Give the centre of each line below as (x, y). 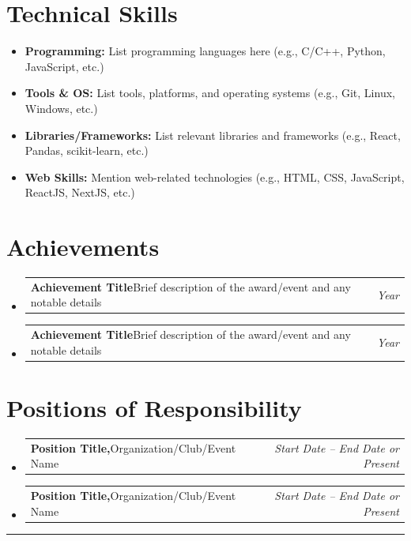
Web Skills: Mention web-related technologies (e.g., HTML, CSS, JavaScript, (215, 177)
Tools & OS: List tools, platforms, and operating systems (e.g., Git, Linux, (210, 93)
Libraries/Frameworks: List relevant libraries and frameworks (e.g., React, (213, 135)
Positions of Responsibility (154, 408)
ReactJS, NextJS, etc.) (80, 192)
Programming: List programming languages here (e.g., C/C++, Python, (205, 51)
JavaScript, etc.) (64, 66)
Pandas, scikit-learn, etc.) (87, 150)
